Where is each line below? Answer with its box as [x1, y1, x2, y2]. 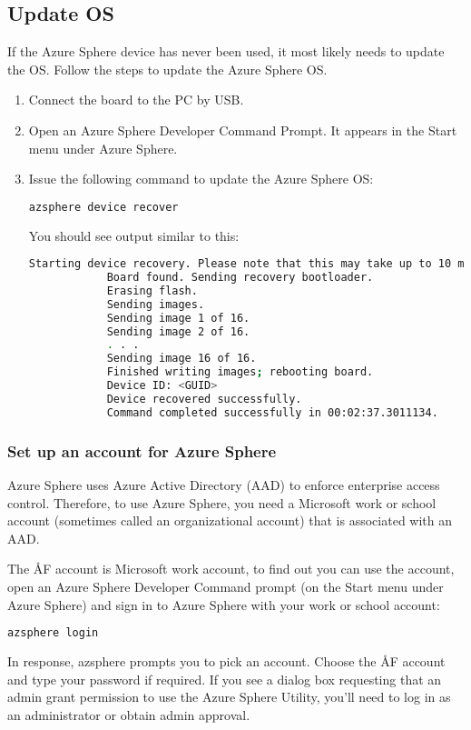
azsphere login [7, 626, 99, 640]
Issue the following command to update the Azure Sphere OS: [28, 169, 374, 188]
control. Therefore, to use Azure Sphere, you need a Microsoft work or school [7, 493, 437, 512]
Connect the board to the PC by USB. [28, 90, 244, 109]
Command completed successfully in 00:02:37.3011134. [106, 405, 438, 419]
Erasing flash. [106, 284, 198, 297]
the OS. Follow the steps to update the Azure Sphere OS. [7, 59, 328, 78]
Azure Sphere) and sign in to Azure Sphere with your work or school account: [7, 595, 440, 614]
